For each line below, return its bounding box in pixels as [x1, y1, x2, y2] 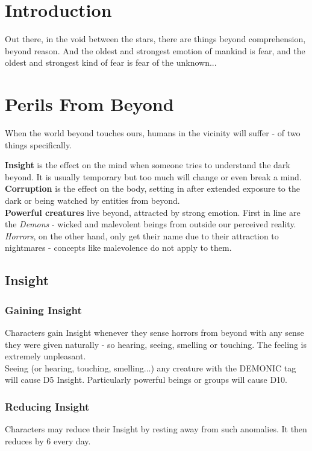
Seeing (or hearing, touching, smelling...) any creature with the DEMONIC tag [5, 361, 296, 374]
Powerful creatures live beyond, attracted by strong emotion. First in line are [5, 206, 301, 218]
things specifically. [5, 138, 72, 151]
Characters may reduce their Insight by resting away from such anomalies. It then [5, 423, 307, 435]
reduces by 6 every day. [5, 434, 91, 447]
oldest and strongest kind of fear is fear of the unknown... [5, 56, 217, 69]
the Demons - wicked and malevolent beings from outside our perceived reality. [5, 218, 296, 230]
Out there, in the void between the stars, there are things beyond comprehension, [5, 33, 306, 45]
